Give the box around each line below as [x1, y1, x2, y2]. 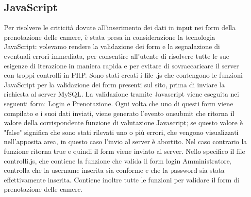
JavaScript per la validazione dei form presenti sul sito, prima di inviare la [4, 79, 225, 89]
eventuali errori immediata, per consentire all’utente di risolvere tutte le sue [4, 50, 230, 61]
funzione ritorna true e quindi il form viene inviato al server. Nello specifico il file [4, 146, 245, 156]
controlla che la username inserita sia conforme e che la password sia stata [4, 165, 225, 175]
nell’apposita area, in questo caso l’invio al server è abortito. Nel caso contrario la [4, 136, 247, 147]
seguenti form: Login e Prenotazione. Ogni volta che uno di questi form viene [4, 98, 233, 108]
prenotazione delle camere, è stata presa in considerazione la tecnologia [4, 32, 216, 42]
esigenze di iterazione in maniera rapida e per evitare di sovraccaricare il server [4, 60, 239, 70]
